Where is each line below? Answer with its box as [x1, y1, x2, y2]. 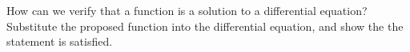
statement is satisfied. [6, 33, 113, 50]
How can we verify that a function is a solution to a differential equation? [6, 2, 368, 18]
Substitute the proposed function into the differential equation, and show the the [6, 17, 404, 34]
